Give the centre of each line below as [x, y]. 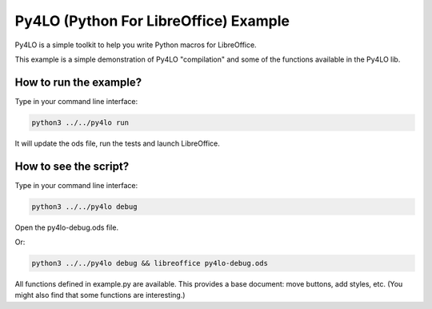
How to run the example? [78, 82]
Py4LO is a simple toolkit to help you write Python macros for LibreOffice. [136, 45]
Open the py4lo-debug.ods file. [67, 227]
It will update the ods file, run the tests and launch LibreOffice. [117, 143]
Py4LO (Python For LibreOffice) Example [152, 21]
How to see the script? [72, 166]
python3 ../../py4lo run [80, 122]
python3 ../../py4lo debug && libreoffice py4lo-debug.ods [150, 263]
